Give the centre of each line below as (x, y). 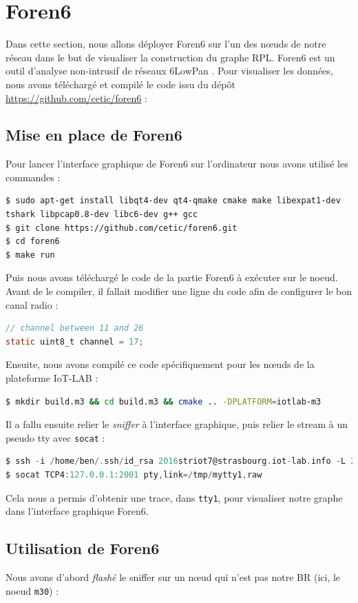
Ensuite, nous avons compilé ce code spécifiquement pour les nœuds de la (160, 364)
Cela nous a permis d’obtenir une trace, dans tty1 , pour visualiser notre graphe (174, 497)
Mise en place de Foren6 (94, 135)
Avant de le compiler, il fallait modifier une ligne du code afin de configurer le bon (179, 291)
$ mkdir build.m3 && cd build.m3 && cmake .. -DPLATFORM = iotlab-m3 (164, 401)
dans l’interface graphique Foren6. (77, 511)
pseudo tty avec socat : (55, 437)
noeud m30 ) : (32, 590)
